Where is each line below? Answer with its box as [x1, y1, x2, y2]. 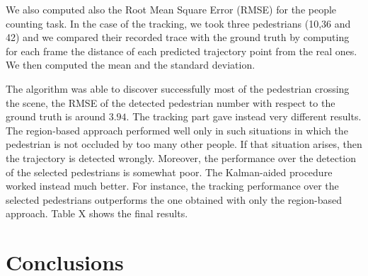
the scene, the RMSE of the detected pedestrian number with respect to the [6, 95, 335, 110]
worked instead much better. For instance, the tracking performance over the [6, 178, 339, 193]
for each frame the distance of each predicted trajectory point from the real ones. [6, 43, 357, 58]
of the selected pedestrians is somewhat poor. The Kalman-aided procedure [6, 164, 333, 179]
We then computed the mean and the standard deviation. [6, 57, 255, 72]
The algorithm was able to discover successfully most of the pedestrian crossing [6, 81, 350, 96]
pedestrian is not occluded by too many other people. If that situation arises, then [6, 137, 362, 151]
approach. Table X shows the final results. [6, 206, 188, 221]
